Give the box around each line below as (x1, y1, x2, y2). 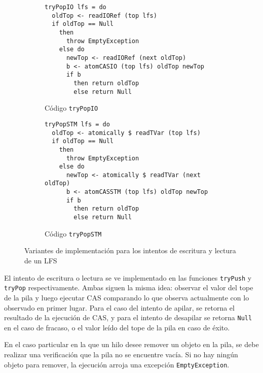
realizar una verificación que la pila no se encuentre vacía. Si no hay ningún (4, 349, 238, 359)
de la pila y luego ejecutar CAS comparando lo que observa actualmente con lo (4, 292, 249, 302)
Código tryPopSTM (45, 228, 102, 239)
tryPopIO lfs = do (45, 4, 106, 11)
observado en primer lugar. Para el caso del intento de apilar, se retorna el (4, 302, 235, 313)
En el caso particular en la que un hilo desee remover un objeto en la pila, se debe (4, 339, 259, 350)
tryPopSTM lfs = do (45, 120, 110, 128)
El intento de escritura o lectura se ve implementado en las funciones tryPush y (4, 272, 252, 283)
